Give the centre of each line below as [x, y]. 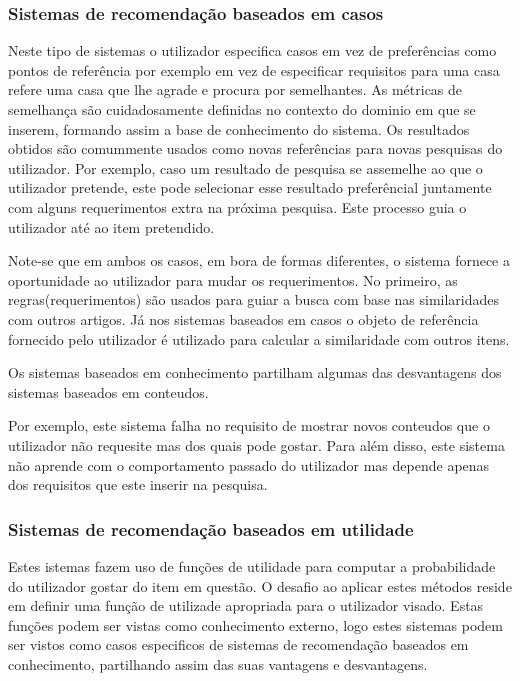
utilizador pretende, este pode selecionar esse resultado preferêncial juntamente [250, 187]
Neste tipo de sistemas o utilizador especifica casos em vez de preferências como [252, 50]
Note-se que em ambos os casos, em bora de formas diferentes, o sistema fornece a [259, 260]
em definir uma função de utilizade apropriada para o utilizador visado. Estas [246, 605]
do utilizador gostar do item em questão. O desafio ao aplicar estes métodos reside [260, 585]
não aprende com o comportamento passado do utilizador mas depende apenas [249, 464]
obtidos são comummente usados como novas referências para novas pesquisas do [255, 148]
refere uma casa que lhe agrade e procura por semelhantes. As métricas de [235, 89]
